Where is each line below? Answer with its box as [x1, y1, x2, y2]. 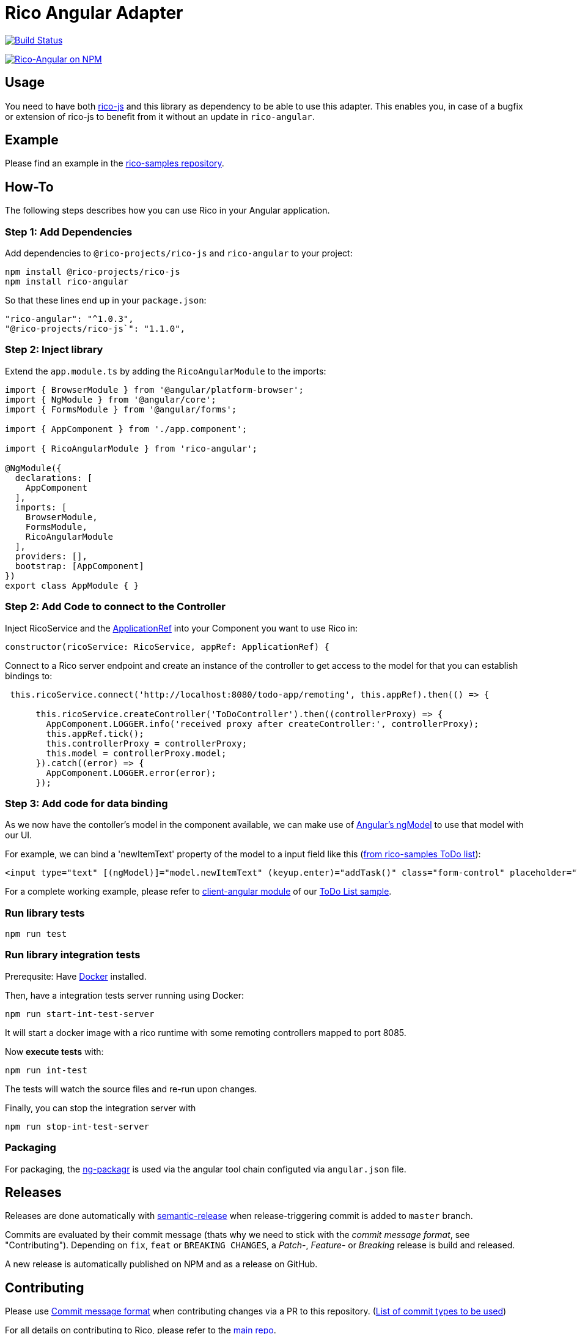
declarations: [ [15, 472, 93, 483]
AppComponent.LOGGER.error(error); [46, 767, 216, 778]
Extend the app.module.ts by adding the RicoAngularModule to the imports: [5, 365, 326, 376]
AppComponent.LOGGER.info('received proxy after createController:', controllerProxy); [46, 718, 479, 729]
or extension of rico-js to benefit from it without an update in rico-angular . [5, 111, 315, 122]
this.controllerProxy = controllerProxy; [46, 738, 248, 748]
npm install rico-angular [5, 277, 129, 287]
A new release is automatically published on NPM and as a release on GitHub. [5, 1259, 318, 1270]
